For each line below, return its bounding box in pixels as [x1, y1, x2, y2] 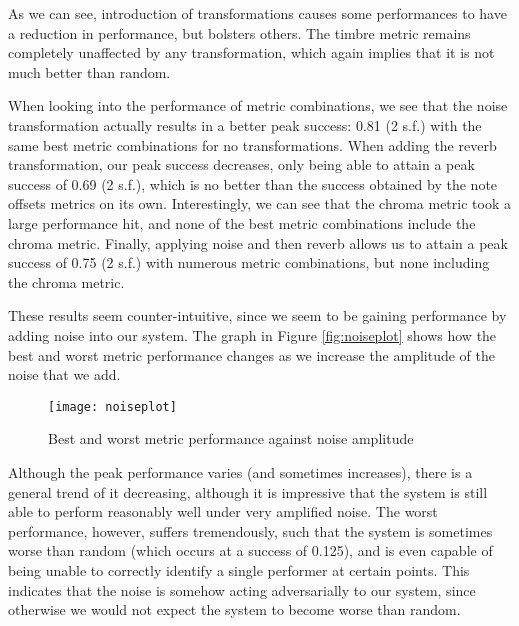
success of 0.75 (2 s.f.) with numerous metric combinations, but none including [8, 252, 490, 273]
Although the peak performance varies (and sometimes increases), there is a [8, 461, 473, 482]
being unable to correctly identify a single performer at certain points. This [8, 559, 470, 580]
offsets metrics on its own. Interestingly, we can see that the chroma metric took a [8, 193, 511, 214]
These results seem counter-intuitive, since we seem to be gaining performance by [8, 305, 507, 326]
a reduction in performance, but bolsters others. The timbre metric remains [8, 22, 471, 43]
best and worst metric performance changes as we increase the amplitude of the [8, 344, 496, 365]
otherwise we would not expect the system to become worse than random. [8, 599, 461, 620]
